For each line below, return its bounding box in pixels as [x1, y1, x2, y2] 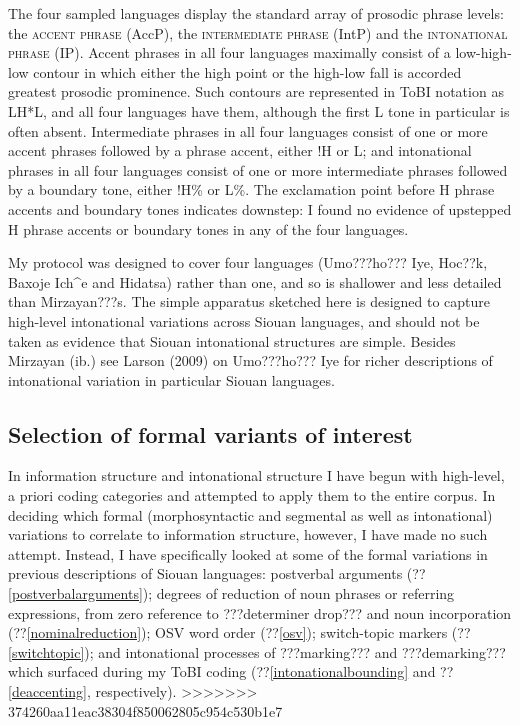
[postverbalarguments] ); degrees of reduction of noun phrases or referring [8, 583, 455, 604]
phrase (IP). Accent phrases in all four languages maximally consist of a [8, 42, 451, 63]
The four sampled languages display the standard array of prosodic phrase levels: [8, 3, 504, 23]
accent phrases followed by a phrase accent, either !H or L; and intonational [8, 140, 472, 161]
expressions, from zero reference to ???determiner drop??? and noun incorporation [8, 602, 512, 623]
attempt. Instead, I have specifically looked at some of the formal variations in [8, 543, 488, 564]
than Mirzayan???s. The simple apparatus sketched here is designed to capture [8, 291, 491, 312]
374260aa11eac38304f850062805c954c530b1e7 [8, 700, 283, 721]
